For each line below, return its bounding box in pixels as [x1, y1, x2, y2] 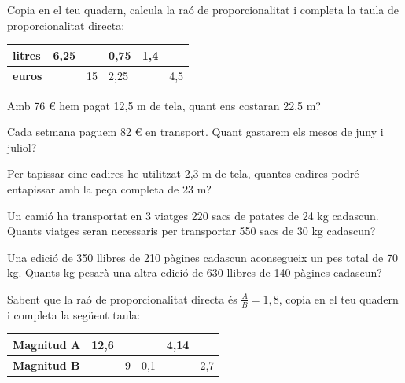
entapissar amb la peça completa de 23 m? [7, 181, 212, 197]
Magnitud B [13, 356, 80, 373]
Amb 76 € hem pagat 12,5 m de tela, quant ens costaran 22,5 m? [7, 97, 321, 113]
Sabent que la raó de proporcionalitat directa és [7, 290, 237, 307]
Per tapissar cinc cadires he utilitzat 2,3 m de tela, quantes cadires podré [7, 165, 359, 182]
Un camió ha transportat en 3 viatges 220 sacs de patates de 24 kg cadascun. [7, 207, 379, 223]
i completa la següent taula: [7, 306, 141, 322]
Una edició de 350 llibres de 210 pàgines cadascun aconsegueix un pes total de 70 [7, 249, 398, 265]
